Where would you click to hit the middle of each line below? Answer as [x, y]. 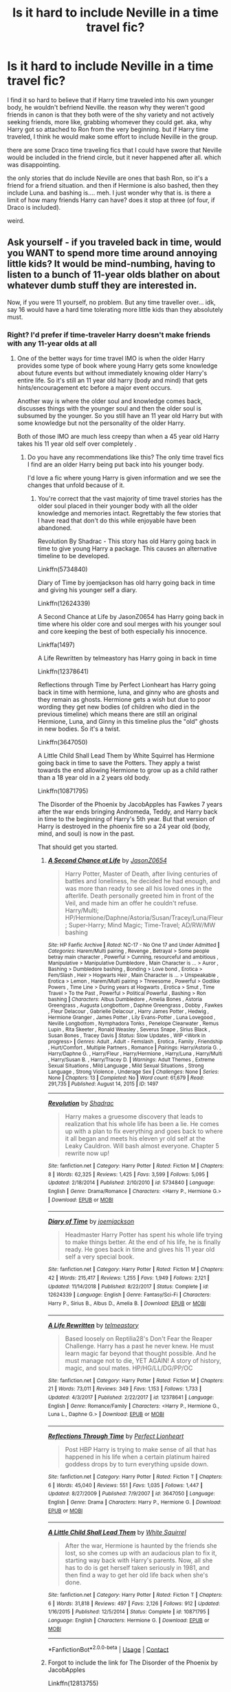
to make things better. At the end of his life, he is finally [143, 1242]
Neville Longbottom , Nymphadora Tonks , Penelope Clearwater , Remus [133, 1024]
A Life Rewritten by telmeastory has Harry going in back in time [127, 658]
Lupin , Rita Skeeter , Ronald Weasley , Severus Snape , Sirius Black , [129, 1030]
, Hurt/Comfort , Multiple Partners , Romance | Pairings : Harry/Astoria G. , [134, 1048]
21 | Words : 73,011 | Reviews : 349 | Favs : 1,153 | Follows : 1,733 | [124, 1389]
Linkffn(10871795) [63, 791]
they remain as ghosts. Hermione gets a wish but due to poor [124, 700]
